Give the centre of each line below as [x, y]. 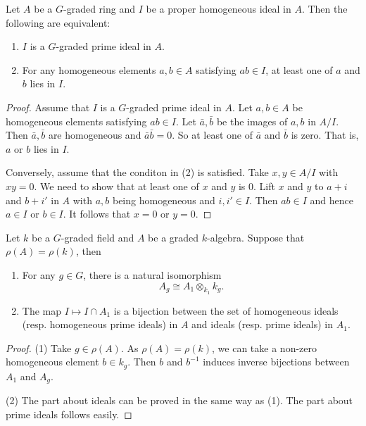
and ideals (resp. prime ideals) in [263, 324]
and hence [332, 200]
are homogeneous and [95, 135]
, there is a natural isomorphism [152, 274]
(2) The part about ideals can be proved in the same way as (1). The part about [179, 400]
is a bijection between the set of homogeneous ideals [226, 310]
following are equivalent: [58, 22]
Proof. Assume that [48, 107]
